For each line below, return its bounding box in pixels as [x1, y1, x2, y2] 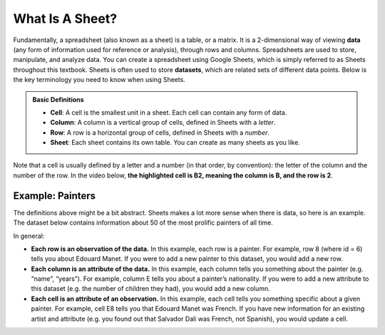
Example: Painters [13, 190, 96, 202]
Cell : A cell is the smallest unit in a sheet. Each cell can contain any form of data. [50, 108, 287, 117]
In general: [13, 232, 45, 240]
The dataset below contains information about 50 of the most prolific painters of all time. [13, 218, 274, 227]
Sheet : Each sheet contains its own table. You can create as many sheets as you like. [50, 138, 301, 147]
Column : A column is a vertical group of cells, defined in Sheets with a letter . [50, 118, 276, 127]
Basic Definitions [32, 95, 85, 103]
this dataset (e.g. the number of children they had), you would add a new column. [31, 284, 270, 293]
